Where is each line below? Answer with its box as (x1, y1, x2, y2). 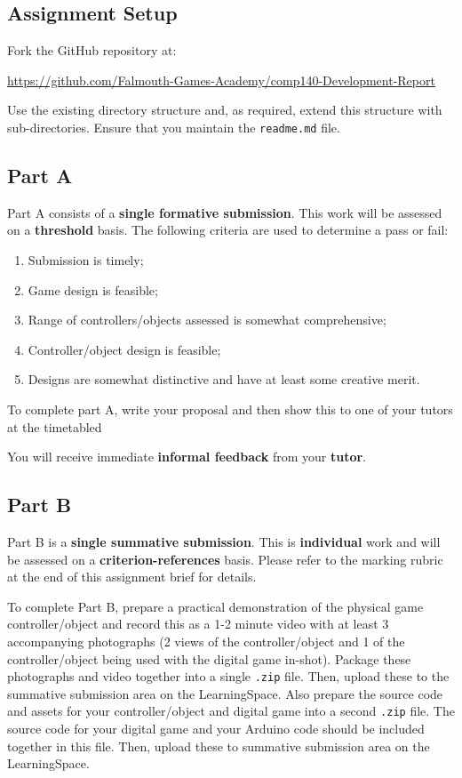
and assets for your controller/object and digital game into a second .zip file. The (7, 702, 455, 720)
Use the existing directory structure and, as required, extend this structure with (7, 100, 442, 119)
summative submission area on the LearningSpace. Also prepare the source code (7, 684, 443, 702)
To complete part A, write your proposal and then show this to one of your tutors (7, 400, 453, 418)
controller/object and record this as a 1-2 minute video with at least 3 (7, 614, 389, 633)
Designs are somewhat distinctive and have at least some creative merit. (28, 370, 420, 389)
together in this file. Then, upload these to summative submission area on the (7, 736, 430, 755)
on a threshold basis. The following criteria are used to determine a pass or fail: (7, 221, 449, 239)
